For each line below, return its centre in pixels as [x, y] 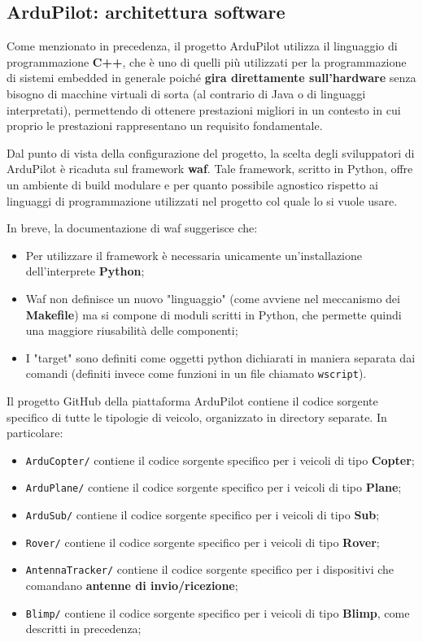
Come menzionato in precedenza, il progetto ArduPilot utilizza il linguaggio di [202, 46]
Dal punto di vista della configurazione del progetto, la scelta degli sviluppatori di [211, 152]
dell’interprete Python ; [85, 271]
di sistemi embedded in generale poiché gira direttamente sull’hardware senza [211, 78]
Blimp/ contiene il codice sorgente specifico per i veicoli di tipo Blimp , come [218, 612]
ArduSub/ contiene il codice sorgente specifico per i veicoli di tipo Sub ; [203, 515]
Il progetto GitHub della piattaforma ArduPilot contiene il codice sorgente [192, 400]
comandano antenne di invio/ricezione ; [132, 586]
